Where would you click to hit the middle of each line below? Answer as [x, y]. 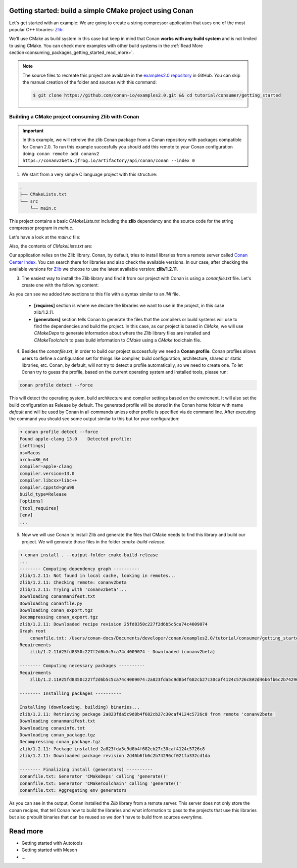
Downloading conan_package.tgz [58, 735]
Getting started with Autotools [52, 843]
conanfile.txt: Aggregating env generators [73, 790]
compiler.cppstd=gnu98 [47, 487]
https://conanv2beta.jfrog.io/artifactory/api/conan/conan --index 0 [109, 161]
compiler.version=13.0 [47, 473]
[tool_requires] [39, 508]
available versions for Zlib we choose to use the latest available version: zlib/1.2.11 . [94, 269]
